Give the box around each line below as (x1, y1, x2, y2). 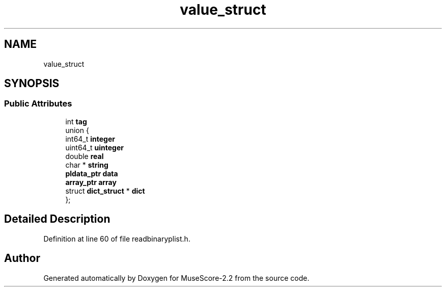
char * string (65, 160, 108, 169)
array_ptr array (65, 177, 117, 187)
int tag (65, 117, 87, 126)
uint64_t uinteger (65, 143, 124, 152)
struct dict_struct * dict (65, 186, 145, 195)
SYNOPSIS (4, 77, 60, 90)
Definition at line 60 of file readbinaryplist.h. (43, 234, 190, 243)
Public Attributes (4, 98, 72, 109)
